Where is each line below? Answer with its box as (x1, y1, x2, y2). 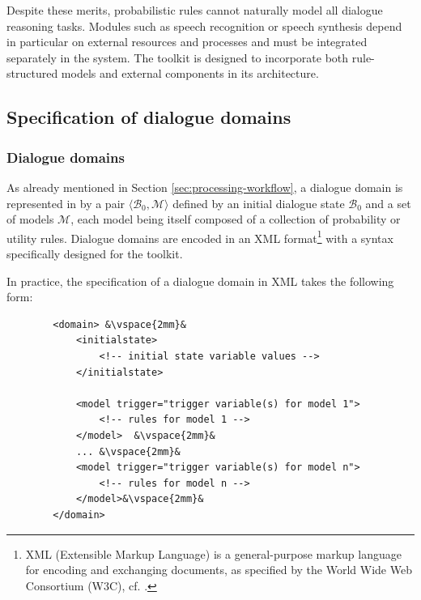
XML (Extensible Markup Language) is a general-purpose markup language (25, 545, 402, 562)
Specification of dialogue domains (6, 104, 291, 130)
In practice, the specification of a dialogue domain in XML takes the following (6, 272, 394, 289)
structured (6, 65, 58, 82)
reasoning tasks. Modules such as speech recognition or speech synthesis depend (6, 17, 402, 34)
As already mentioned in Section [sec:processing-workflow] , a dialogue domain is (6, 178, 403, 195)
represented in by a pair (6, 194, 125, 211)
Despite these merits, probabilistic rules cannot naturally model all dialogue (6, 2, 383, 18)
